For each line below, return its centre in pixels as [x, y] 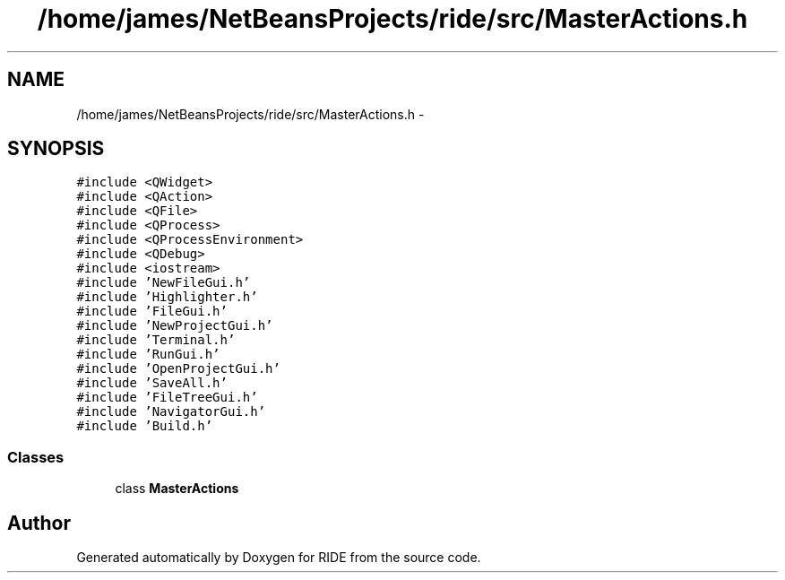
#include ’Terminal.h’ [156, 340]
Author [39, 523]
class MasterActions [177, 489]
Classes [36, 457]
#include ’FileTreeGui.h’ [167, 398]
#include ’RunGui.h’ [148, 355]
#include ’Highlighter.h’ [167, 297]
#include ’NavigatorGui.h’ [171, 412]
